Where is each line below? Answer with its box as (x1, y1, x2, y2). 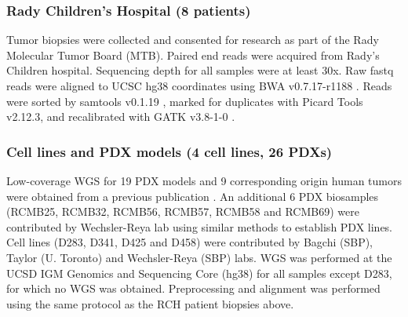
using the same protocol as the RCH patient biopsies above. (6, 295, 294, 312)
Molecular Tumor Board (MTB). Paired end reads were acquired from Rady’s (6, 46, 380, 63)
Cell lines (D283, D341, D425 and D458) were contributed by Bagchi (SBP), (6, 234, 373, 250)
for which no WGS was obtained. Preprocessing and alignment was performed (6, 280, 381, 297)
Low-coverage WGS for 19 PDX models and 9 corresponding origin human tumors (6, 173, 402, 188)
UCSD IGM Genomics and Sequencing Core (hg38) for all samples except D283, (6, 264, 392, 281)
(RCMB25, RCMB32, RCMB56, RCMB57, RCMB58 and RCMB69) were (6, 203, 359, 220)
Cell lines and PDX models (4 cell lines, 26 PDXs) (6, 141, 333, 161)
